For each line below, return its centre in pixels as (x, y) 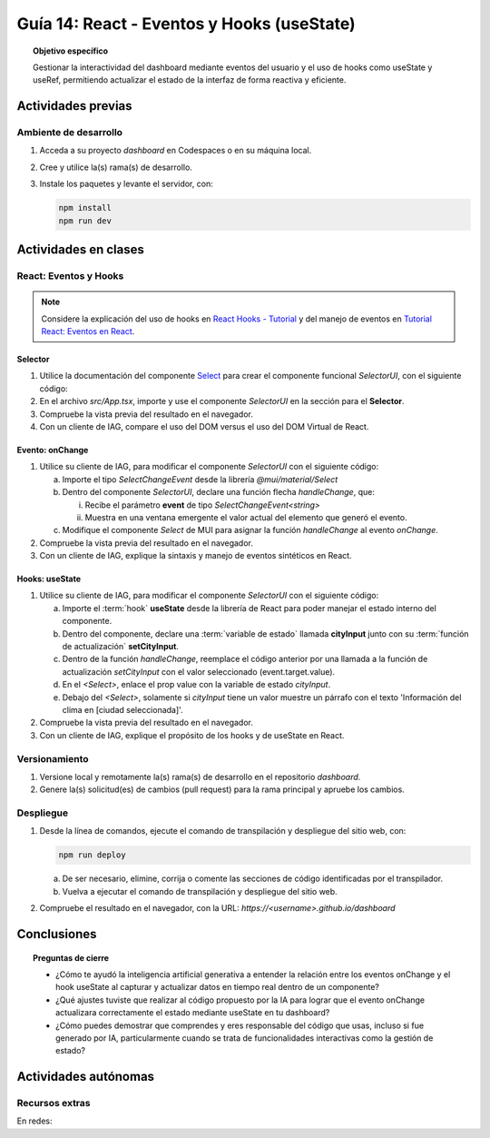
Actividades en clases (80, 250)
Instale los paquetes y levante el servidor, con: (126, 184)
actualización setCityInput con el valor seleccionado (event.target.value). (199, 671)
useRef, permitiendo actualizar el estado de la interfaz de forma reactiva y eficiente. (190, 80)
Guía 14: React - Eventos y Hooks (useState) (186, 24)
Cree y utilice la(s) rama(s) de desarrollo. (116, 167)
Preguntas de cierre (71, 957)
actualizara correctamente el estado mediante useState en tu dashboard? (193, 1013)
